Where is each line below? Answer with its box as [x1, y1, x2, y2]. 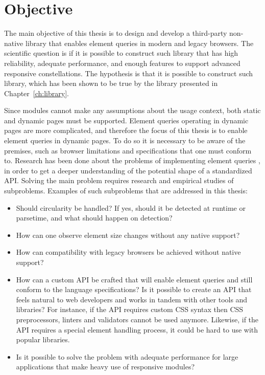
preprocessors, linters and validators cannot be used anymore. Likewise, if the [16, 314, 259, 324]
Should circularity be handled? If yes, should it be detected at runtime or [16, 202, 246, 213]
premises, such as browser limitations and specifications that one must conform [4, 145, 252, 156]
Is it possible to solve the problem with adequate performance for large [16, 351, 238, 362]
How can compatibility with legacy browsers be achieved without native [16, 247, 241, 257]
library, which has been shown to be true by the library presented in [4, 78, 218, 89]
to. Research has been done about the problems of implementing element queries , [4, 155, 260, 166]
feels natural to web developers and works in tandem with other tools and [16, 294, 248, 304]
